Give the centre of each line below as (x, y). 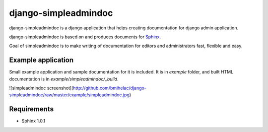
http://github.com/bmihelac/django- (109, 88)
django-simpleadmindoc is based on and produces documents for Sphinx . (85, 37)
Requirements (32, 109)
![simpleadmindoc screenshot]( (41, 88)
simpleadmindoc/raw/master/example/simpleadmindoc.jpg (69, 95)
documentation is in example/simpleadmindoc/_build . (64, 79)
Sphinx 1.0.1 (33, 121)
